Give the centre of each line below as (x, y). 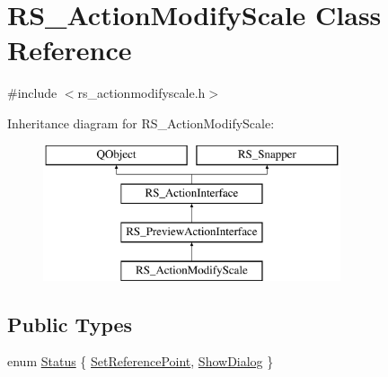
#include (32, 93)
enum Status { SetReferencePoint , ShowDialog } (141, 361)
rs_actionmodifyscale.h (141, 93)
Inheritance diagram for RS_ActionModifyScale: (141, 123)
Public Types (70, 324)
